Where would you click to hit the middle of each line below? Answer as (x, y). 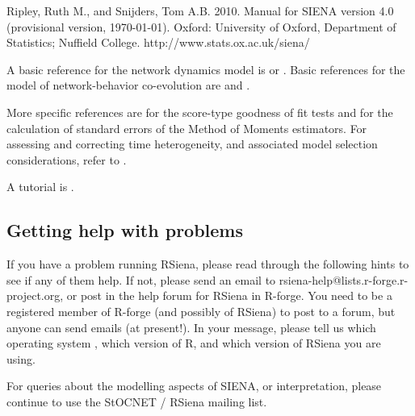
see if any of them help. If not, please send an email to (141, 279)
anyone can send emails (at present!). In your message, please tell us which (191, 327)
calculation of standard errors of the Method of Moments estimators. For (187, 128)
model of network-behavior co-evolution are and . (128, 85)
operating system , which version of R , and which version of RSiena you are (194, 343)
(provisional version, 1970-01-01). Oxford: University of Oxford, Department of (201, 26)
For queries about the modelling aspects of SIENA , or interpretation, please (194, 386)
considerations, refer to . (67, 159)
